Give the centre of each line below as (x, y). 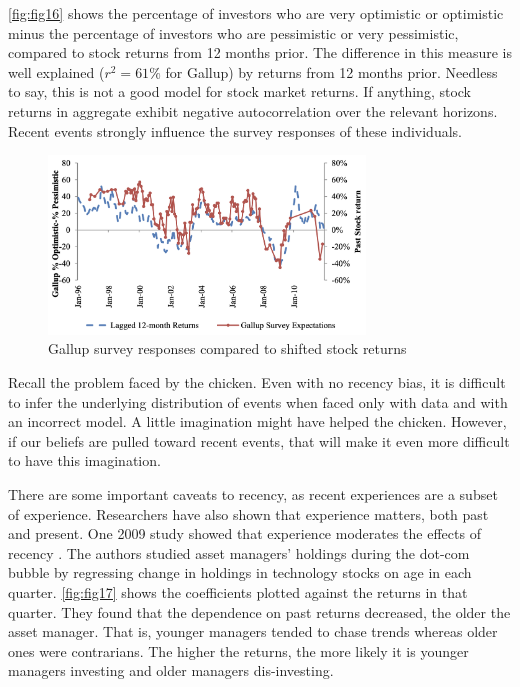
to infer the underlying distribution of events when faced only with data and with (258, 401)
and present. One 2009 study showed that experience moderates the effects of (244, 533)
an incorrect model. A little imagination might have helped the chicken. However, (257, 421)
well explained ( (56, 71)
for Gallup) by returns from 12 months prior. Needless (331, 71)
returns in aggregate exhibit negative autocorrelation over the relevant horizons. (253, 110)
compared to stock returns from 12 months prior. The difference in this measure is (260, 52)
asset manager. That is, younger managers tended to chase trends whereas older (253, 631)
